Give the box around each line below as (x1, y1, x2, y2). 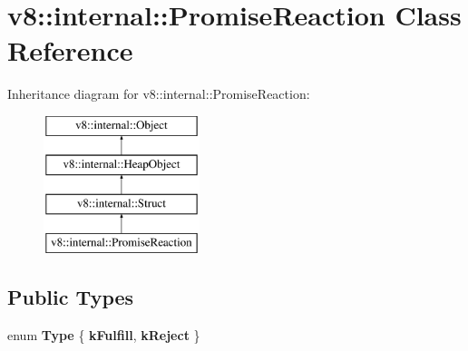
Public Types (7, 283, 134, 311)
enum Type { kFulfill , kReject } (7, 325, 200, 344)
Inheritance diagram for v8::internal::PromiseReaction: (7, 84, 310, 103)
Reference (7, 32, 133, 69)
